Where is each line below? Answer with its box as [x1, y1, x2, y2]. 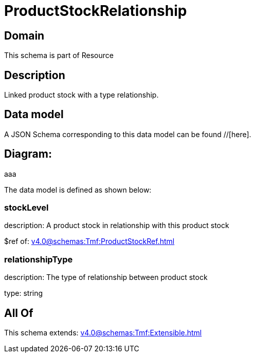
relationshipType [4, 254, 73, 265]
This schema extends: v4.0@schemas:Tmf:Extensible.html [4, 328, 202, 337]
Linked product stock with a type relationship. [4, 90, 159, 100]
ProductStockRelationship [4, 2, 187, 20]
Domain [4, 29, 45, 42]
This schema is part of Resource [4, 51, 114, 60]
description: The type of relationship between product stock [4, 273, 208, 282]
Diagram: [4, 147, 52, 161]
